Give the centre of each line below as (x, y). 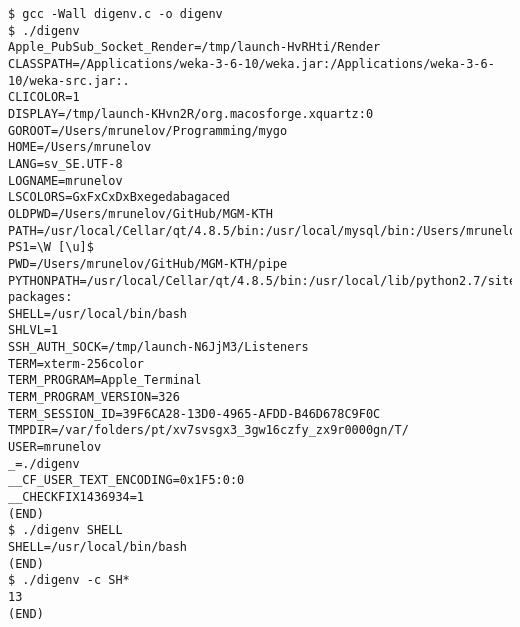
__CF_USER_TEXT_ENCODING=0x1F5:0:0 (126, 480)
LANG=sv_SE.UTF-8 (65, 163)
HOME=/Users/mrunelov (80, 147)
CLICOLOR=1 (44, 97)
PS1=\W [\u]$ (51, 247)
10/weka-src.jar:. (69, 80)
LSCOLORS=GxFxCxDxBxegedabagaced (119, 197)
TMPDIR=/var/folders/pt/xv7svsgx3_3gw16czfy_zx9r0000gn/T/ (208, 430)
